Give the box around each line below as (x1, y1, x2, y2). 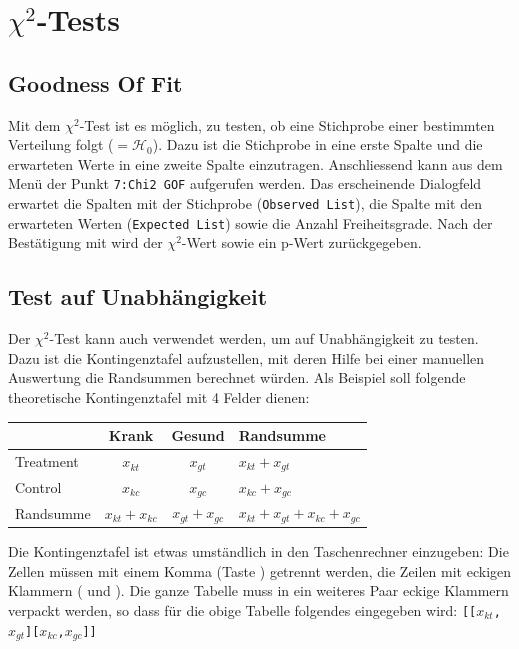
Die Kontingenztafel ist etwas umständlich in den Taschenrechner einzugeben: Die (8, 541, 509, 562)
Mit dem (8, 114, 61, 135)
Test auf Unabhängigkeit (8, 281, 268, 312)
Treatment (15, 451, 79, 472)
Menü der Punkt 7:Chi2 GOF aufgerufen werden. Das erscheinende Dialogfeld (8, 173, 482, 194)
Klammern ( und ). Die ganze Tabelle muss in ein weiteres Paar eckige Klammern (8, 580, 509, 601)
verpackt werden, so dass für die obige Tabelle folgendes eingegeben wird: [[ (8, 599, 477, 620)
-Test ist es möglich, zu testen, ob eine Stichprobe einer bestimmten (79, 114, 495, 135)
